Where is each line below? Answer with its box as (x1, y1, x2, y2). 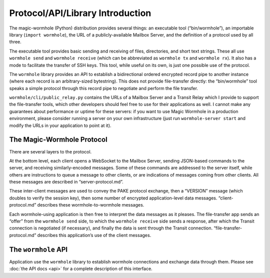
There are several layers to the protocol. (9, 148, 92, 154)
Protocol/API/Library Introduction (9, 7, 151, 18)
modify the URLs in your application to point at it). (9, 122, 112, 128)
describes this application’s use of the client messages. (37, 232, 151, 238)
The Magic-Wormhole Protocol (9, 135, 107, 144)
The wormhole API (9, 245, 67, 253)
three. (9, 39, 22, 45)
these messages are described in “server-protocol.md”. (9, 179, 123, 185)
